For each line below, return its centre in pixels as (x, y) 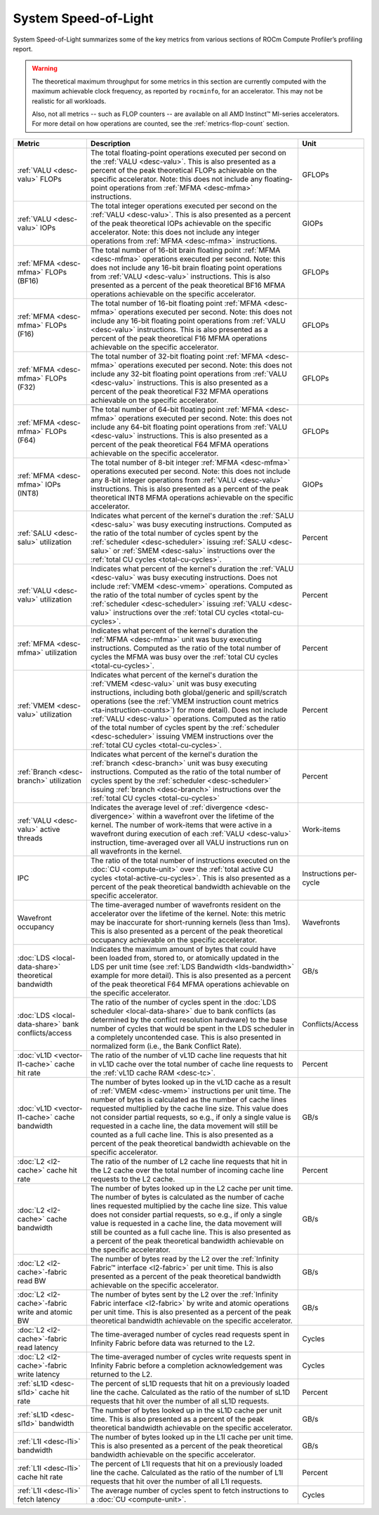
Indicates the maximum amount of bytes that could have (183, 949)
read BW (32, 1281)
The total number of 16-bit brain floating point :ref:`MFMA (185, 250)
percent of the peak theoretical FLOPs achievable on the (184, 170)
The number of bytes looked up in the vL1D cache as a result (191, 1082)
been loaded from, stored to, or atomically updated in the (185, 958)
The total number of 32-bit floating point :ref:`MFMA (177, 356)
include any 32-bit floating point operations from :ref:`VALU (189, 373)
